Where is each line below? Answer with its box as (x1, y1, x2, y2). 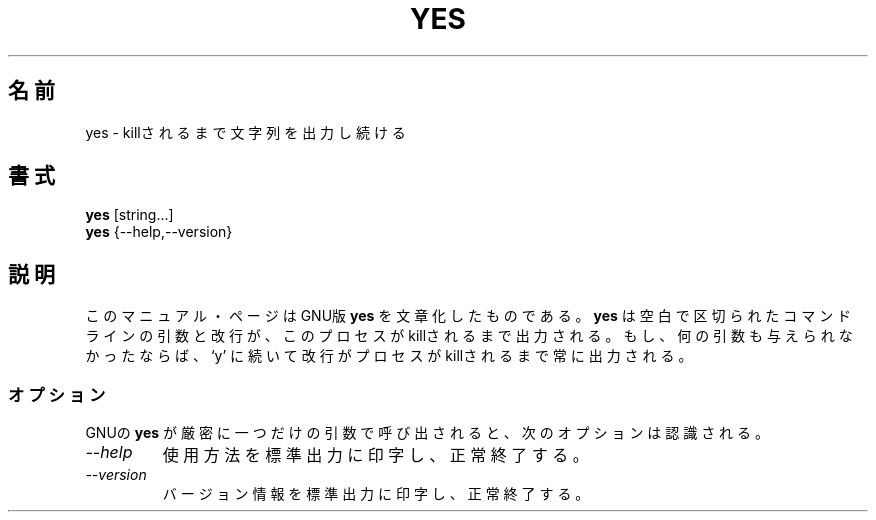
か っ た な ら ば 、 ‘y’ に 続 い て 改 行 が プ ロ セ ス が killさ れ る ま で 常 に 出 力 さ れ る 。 (85, 347, 693, 365)
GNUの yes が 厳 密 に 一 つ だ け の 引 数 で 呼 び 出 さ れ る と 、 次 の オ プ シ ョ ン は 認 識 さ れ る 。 (85, 424, 769, 442)
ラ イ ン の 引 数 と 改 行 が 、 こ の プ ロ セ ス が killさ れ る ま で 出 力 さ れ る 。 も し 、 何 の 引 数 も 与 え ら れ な (85, 327, 853, 345)
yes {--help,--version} (85, 223, 233, 241)
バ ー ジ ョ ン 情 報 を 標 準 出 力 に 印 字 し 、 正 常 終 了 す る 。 (162, 485, 590, 503)
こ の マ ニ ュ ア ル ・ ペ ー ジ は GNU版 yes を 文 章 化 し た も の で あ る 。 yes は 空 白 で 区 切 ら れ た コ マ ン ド (85, 307, 852, 325)
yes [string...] (85, 206, 174, 224)
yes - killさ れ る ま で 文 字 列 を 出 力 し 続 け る (85, 123, 406, 141)
